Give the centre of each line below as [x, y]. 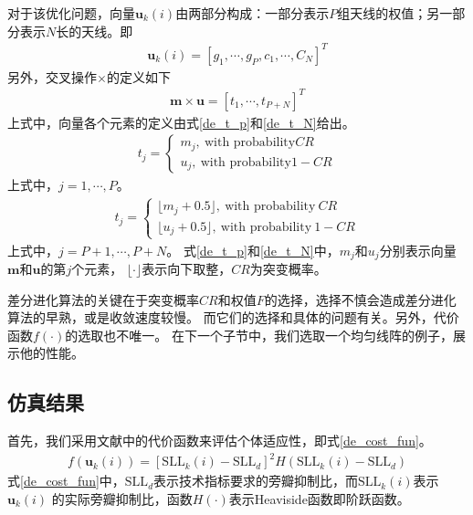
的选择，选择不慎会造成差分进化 [360, 299]
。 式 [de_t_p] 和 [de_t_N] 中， [253, 250]
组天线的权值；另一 [395, 13]
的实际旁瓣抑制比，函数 [122, 498]
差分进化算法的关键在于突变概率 [103, 299]
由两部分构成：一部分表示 [252, 13]
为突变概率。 [288, 269]
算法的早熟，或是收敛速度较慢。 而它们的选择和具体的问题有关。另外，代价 [233, 317]
